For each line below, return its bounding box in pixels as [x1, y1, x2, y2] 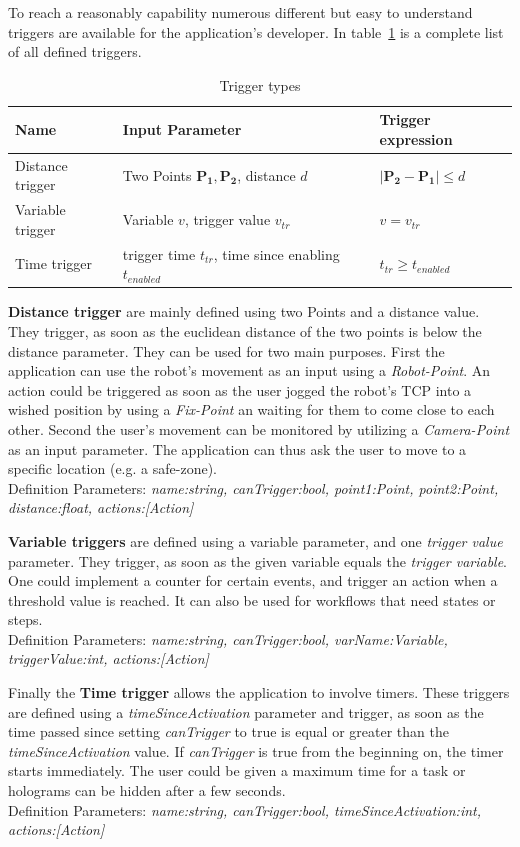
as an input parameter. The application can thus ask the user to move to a [8, 438, 467, 459]
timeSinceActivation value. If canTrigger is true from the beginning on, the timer [8, 740, 504, 761]
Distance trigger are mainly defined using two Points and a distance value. [8, 301, 480, 322]
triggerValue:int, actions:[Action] [8, 648, 209, 669]
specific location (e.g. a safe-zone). [8, 458, 217, 479]
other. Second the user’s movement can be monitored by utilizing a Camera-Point [8, 418, 510, 439]
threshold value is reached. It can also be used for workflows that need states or [8, 589, 496, 610]
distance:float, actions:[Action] [8, 497, 194, 518]
